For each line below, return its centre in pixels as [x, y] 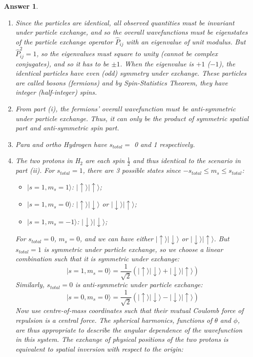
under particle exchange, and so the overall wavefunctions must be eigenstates [131, 32]
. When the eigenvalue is [157, 63]
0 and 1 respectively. [164, 144]
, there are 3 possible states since [132, 170]
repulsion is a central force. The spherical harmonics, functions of [114, 320]
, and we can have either [116, 239]
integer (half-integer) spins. [56, 92]
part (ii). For [35, 170]
